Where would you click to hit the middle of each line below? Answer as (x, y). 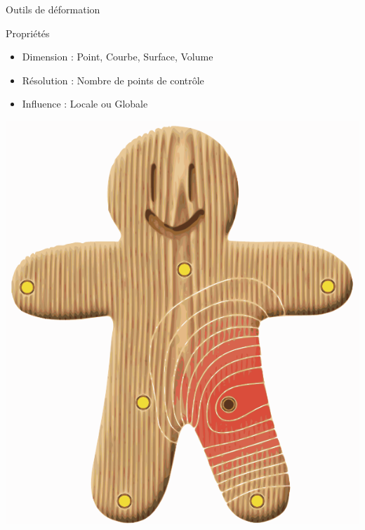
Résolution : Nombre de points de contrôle (113, 80)
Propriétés (28, 33)
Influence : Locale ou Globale (85, 104)
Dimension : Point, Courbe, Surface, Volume (118, 57)
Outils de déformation (53, 9)
